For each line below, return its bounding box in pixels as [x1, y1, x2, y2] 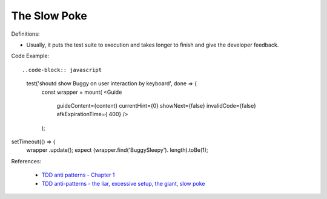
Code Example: [11, 52, 50, 60]
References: [11, 157, 42, 165]
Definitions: [11, 30, 40, 38]
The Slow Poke [11, 9, 87, 22]
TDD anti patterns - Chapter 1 [41, 171, 115, 178]
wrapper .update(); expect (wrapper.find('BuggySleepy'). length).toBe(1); [26, 146, 208, 154]
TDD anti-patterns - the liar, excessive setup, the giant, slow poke [41, 180, 205, 187]
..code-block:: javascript [22, 67, 102, 73]
